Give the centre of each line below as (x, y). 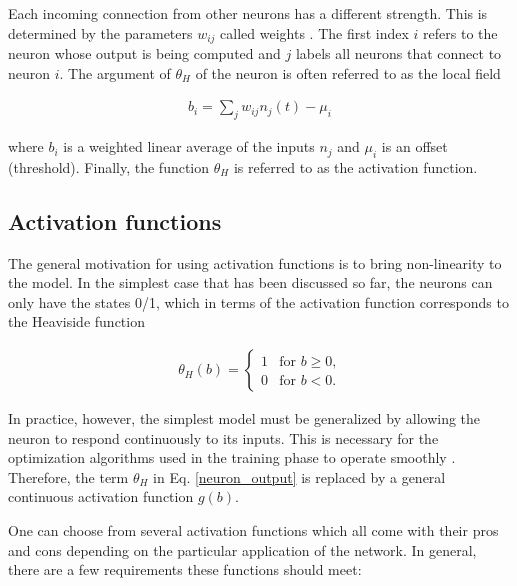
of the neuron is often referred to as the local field (348, 72)
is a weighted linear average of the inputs (189, 146)
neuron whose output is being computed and (144, 53)
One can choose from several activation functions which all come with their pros (253, 530)
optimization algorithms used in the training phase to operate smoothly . (232, 457)
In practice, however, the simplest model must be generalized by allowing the (244, 418)
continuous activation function (101, 496)
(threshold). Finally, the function (109, 166)
